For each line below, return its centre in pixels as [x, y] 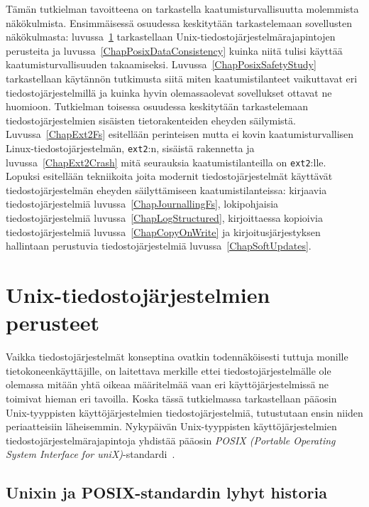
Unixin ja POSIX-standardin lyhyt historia [166, 492]
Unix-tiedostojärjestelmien [138, 294]
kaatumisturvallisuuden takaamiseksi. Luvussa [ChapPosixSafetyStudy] [161, 64]
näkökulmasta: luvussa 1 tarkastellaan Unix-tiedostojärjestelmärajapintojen [171, 37]
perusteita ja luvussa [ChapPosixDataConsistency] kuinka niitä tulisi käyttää [174, 50]
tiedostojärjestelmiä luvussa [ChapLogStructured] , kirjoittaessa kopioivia [164, 218]
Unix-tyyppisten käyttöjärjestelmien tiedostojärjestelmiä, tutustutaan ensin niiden [184, 412]
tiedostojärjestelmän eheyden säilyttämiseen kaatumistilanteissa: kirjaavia [166, 190]
